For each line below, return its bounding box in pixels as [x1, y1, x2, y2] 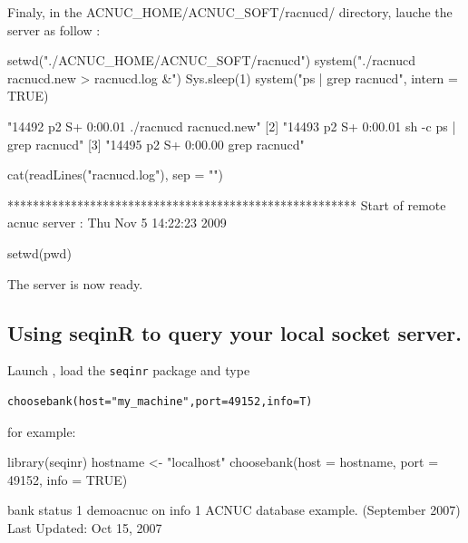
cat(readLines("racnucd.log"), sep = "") [7, 165, 223, 184]
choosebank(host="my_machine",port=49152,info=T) [7, 394, 313, 408]
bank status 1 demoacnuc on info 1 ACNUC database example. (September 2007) [7, 500, 461, 519]
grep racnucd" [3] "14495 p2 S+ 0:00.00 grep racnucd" [7, 134, 305, 153]
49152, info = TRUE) [7, 470, 128, 489]
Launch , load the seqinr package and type [7, 361, 250, 380]
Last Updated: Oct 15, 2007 [7, 518, 162, 537]
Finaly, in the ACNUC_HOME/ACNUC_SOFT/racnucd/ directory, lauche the [7, 3, 453, 21]
